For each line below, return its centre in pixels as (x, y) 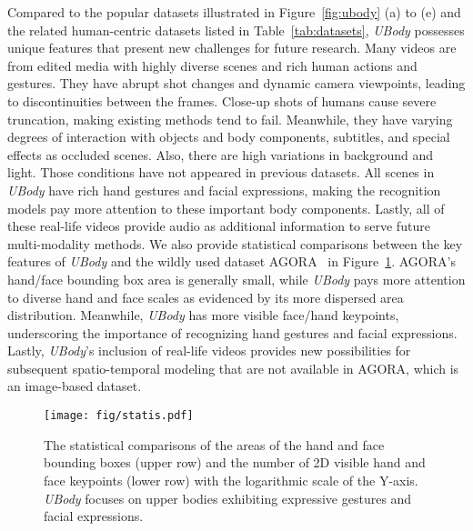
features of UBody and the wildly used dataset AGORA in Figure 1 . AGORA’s (231, 261)
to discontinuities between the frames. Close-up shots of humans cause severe (222, 100)
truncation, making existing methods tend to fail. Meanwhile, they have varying (230, 119)
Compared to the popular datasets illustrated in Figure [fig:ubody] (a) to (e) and (234, 12)
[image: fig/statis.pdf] (119, 416)
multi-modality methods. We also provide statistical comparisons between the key (235, 243)
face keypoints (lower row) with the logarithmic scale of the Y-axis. (231, 480)
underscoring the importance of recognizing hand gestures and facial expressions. (232, 332)
